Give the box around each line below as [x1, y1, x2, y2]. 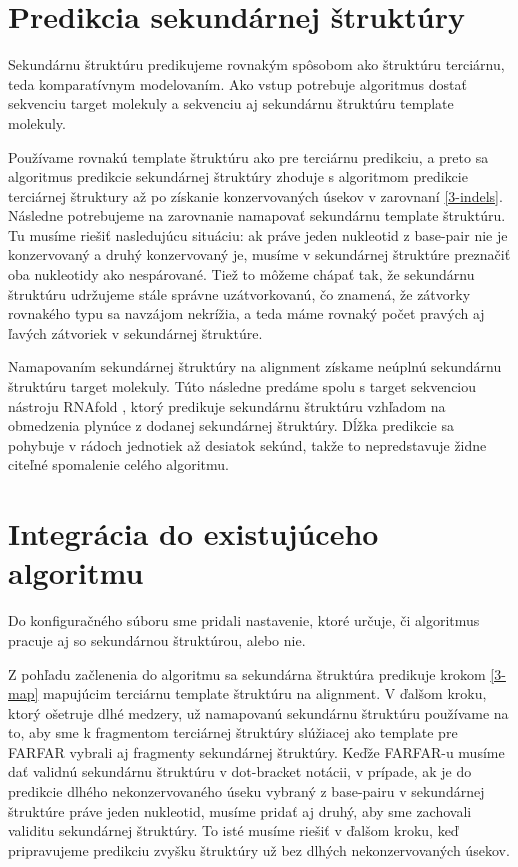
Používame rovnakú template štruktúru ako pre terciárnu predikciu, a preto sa [8, 146, 489, 167]
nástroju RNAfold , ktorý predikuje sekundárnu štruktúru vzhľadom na [8, 395, 446, 416]
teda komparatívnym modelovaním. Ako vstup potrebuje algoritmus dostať [8, 73, 467, 94]
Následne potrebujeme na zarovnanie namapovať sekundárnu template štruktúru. [8, 205, 506, 226]
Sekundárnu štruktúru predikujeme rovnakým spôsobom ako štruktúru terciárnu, [8, 54, 505, 75]
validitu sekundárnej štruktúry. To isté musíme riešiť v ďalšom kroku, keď [8, 820, 459, 841]
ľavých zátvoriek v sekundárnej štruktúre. [8, 322, 263, 343]
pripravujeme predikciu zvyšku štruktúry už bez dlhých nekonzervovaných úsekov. [8, 839, 510, 860]
